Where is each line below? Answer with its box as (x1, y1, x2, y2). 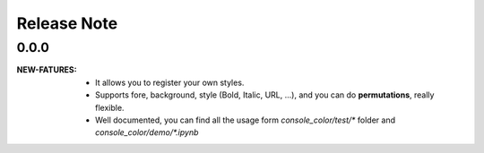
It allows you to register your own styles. (95, 77, 245, 88)
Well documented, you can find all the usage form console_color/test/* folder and (95, 115, 396, 125)
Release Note (16, 13, 118, 33)
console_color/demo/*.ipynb (95, 127, 199, 138)
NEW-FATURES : (16, 64, 77, 75)
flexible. (95, 102, 125, 113)
